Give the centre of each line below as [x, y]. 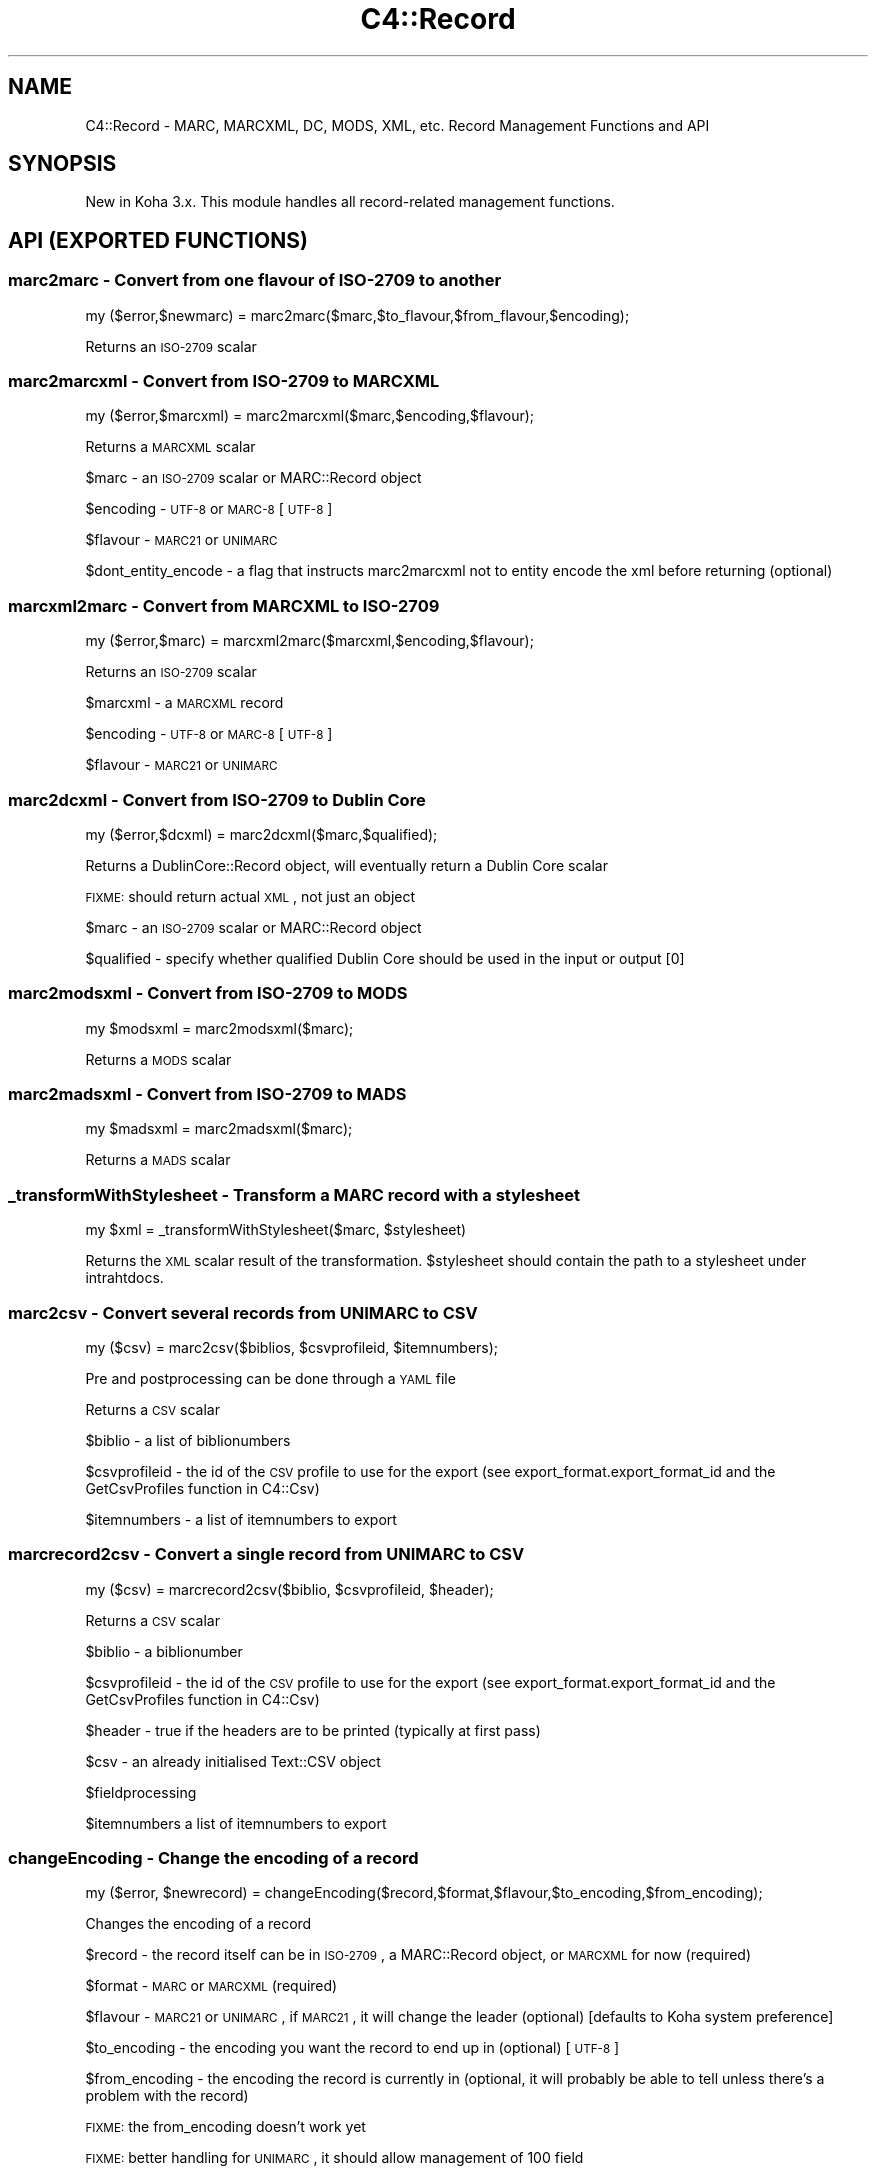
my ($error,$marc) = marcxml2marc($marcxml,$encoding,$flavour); [309, 641]
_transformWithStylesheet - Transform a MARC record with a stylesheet [294, 1194]
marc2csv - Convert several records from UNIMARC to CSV [243, 1312]
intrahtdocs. [124, 1278]
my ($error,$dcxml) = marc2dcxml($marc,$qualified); [261, 834]
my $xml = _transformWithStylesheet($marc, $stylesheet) [276, 1230]
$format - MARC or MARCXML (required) [211, 1986]
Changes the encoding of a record [198, 1924]
